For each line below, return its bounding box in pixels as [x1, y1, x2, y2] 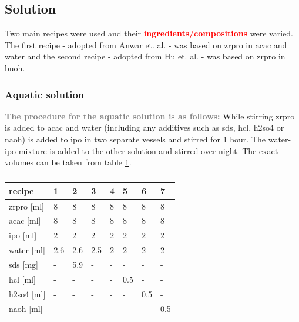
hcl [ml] [9, 273, 36, 285]
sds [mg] [9, 258, 38, 270]
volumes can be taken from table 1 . [5, 156, 132, 168]
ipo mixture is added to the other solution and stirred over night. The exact [5, 144, 278, 157]
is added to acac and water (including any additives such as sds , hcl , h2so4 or [5, 121, 284, 134]
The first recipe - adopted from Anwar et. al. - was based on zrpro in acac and [5, 38, 287, 51]
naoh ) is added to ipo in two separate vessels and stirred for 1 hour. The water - [5, 132, 291, 145]
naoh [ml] [9, 302, 43, 314]
